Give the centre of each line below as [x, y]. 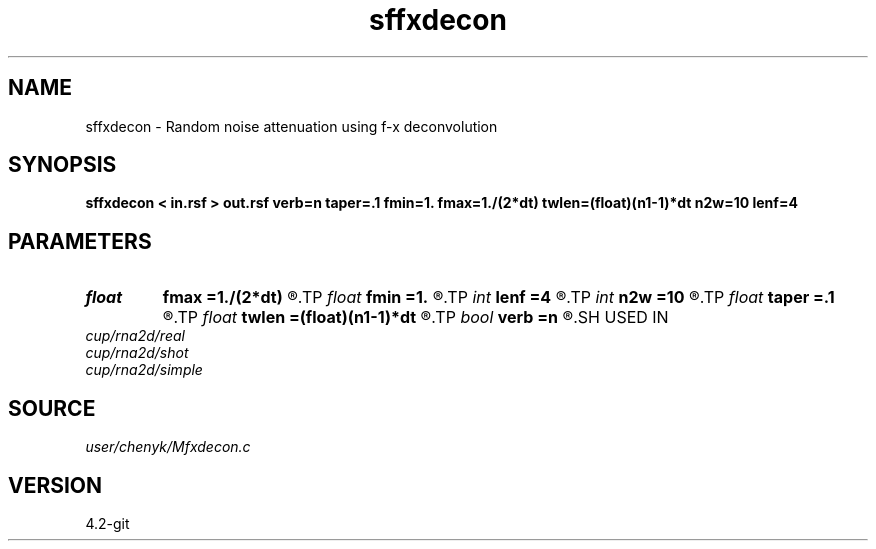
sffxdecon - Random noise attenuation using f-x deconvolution [291, 126]
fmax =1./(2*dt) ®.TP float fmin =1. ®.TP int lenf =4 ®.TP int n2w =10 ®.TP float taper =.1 [498, 297]
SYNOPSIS [62, 165]
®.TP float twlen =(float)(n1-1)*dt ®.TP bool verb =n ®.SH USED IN [415, 317]
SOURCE [52, 408]
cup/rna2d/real [135, 336]
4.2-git [107, 523]
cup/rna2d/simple [144, 370]
